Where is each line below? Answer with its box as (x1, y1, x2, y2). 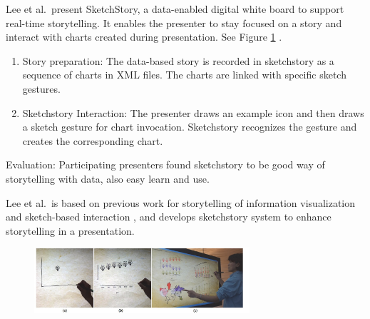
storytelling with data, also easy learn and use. (6, 171, 210, 186)
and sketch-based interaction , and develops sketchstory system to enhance (6, 209, 332, 224)
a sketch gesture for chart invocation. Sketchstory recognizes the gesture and (22, 119, 357, 134)
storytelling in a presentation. (6, 223, 135, 238)
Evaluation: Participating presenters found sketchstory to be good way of (6, 157, 325, 172)
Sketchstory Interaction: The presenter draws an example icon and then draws (22, 105, 364, 120)
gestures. (22, 81, 61, 96)
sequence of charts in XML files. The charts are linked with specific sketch (22, 67, 346, 82)
